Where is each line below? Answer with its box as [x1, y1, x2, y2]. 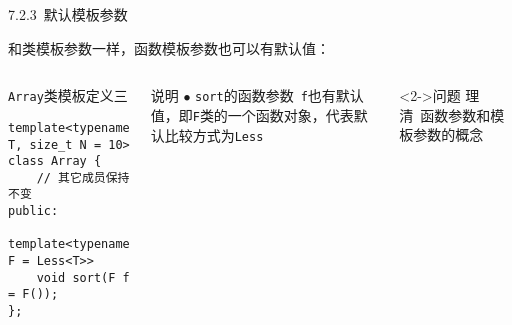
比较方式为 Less [164, 124, 264, 145]
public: [8, 204, 59, 219]
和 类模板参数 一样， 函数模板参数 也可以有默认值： [8, 37, 330, 58]
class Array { [8, 154, 102, 169]
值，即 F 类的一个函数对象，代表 [150, 104, 354, 125]
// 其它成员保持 [36, 170, 130, 185]
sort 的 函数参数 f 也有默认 [195, 85, 364, 106]
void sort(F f [36, 270, 130, 285]
